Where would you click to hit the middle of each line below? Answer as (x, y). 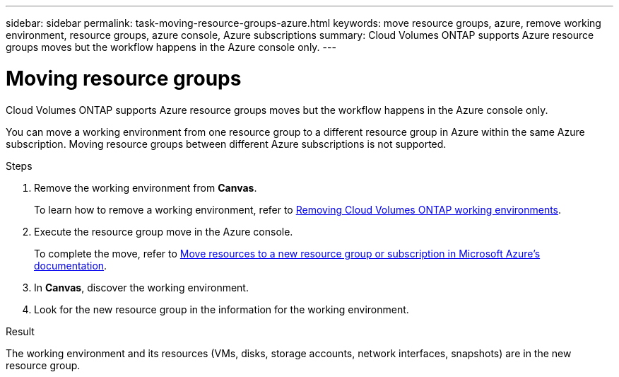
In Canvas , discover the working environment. (141, 287)
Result (20, 331)
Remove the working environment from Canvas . (146, 187)
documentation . (71, 265)
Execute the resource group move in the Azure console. (164, 231)
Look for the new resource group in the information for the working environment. (222, 309)
